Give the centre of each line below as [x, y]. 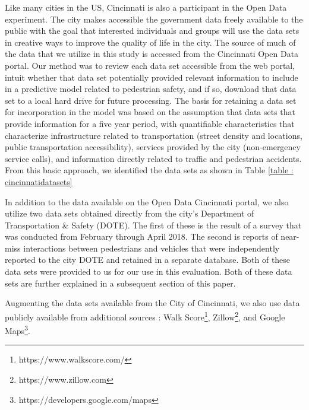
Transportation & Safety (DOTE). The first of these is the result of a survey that [153, 225]
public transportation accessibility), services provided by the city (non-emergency [153, 147]
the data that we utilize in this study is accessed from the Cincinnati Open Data [152, 54]
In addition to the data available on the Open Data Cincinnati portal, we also [147, 201]
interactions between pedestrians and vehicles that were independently [152, 248]
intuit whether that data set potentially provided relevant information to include [152, 77]
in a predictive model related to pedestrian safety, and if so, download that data [151, 89]
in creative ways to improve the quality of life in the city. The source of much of [150, 42]
